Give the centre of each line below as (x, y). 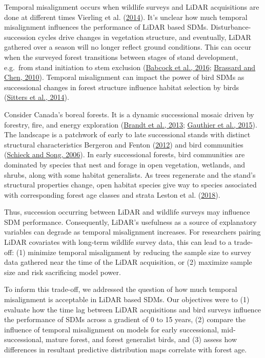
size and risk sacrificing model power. (63, 272)
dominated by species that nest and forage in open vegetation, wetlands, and (125, 164)
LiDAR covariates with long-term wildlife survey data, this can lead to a (118, 242)
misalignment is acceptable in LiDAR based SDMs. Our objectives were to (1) (127, 299)
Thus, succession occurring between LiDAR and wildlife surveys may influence (127, 212)
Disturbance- (231, 27)
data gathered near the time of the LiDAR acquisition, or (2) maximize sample (128, 262)
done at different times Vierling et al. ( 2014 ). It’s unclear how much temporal (126, 17)
